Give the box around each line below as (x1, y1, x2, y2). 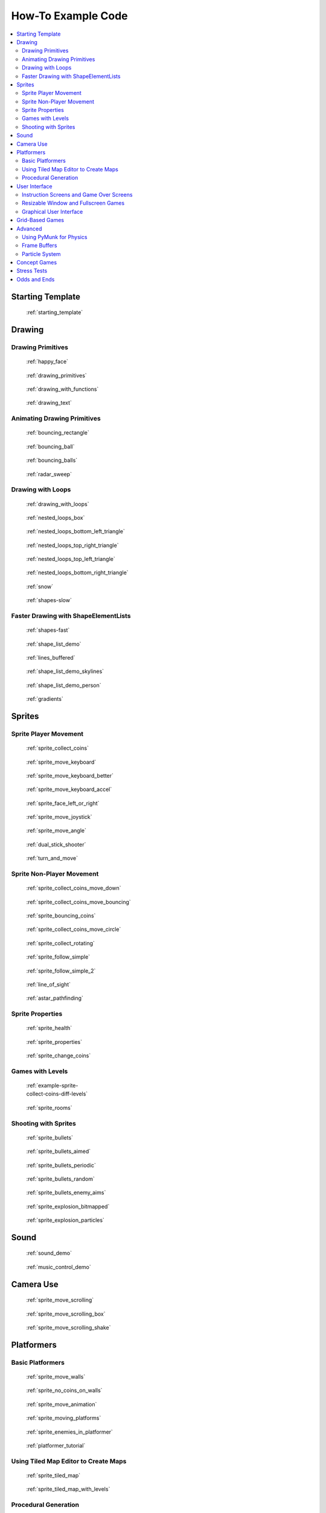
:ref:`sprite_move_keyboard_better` (26, 772, 114, 779)
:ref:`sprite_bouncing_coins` (26, 911, 96, 919)
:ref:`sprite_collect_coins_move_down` (26, 884, 121, 892)
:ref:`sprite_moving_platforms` (26, 1414, 101, 1422)
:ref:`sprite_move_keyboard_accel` (26, 786, 112, 793)
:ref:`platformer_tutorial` (26, 1442, 86, 1449)
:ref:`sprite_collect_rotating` (26, 939, 95, 947)
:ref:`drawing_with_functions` (26, 386, 99, 393)
